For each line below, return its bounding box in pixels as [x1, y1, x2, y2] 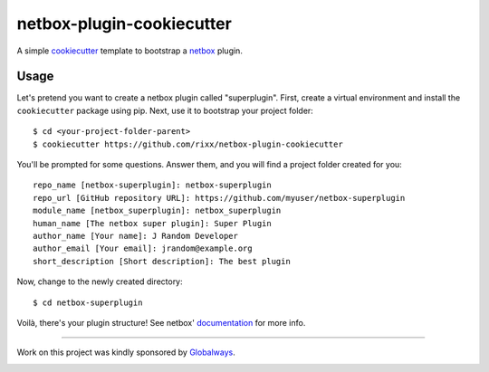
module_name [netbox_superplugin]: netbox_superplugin [33, 205, 282, 216]
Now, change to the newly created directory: [16, 276, 183, 287]
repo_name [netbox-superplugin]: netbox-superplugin [33, 180, 272, 190]
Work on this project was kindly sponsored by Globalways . [16, 347, 235, 358]
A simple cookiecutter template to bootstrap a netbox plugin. [16, 45, 244, 56]
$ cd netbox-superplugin [33, 297, 143, 308]
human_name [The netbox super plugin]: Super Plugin [33, 218, 272, 228]
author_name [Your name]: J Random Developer [33, 231, 239, 241]
